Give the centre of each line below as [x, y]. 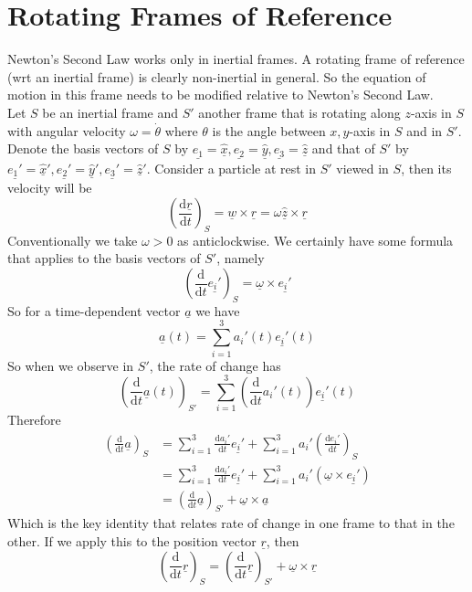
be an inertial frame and [110, 112]
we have [218, 310]
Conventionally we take [73, 240]
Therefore [34, 420]
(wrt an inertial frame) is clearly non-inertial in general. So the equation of [217, 76]
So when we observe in [71, 365]
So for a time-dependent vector [94, 310]
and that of [343, 148]
